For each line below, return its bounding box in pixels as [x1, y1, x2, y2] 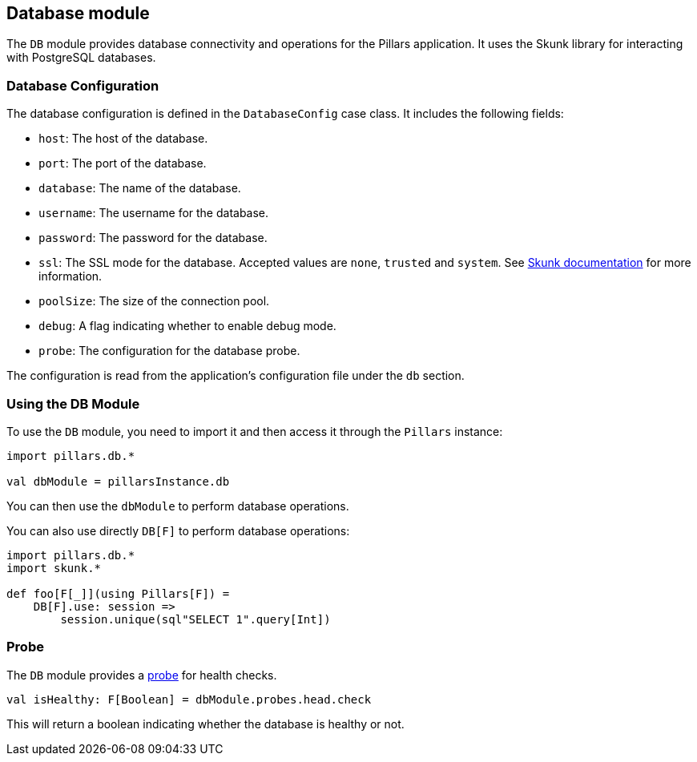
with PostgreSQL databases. [6, 50, 156, 65]
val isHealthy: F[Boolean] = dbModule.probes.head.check [6, 692, 372, 706]
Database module [6, 3, 150, 23]
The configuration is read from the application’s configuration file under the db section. [6, 369, 465, 383]
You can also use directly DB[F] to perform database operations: [6, 523, 350, 538]
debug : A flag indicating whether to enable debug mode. [38, 319, 336, 333]
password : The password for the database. [38, 231, 268, 245]
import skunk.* [6, 561, 102, 575]
